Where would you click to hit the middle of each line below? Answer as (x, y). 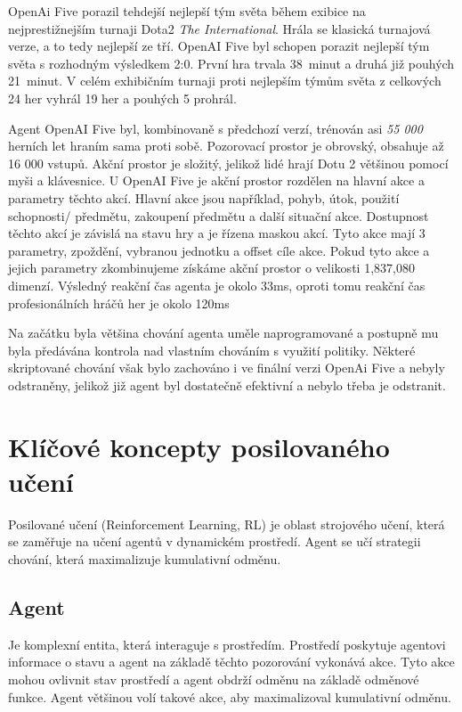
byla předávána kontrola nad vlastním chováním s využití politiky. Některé (212, 350)
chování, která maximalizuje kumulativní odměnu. (145, 558)
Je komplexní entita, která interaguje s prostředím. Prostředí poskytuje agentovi (227, 644)
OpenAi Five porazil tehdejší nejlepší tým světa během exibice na (187, 11)
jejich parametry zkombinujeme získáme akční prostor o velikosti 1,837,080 (211, 268)
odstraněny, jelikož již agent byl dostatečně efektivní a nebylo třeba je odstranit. (227, 385)
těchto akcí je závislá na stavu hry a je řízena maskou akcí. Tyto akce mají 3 (217, 233)
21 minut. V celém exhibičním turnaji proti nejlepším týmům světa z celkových (225, 81)
